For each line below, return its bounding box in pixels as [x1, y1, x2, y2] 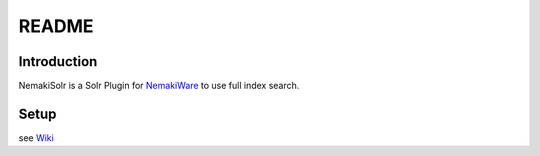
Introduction [18, 53, 98, 70]
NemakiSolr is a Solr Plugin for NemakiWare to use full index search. [18, 80, 300, 92]
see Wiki [18, 131, 54, 144]
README [18, 15, 94, 37]
